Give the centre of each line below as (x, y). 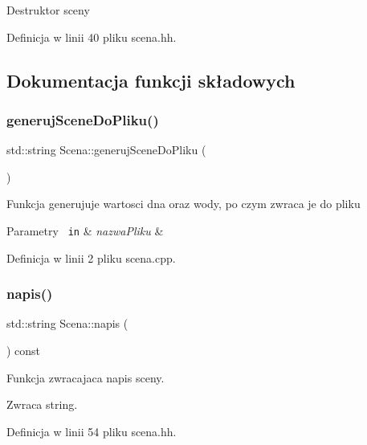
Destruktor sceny (48, 10)
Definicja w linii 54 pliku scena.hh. (92, 431)
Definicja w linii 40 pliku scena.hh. (92, 37)
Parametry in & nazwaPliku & (85, 230)
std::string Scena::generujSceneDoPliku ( (106, 150)
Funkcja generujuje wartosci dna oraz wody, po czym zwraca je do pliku (183, 204)
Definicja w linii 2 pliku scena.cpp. (91, 257)
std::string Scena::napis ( (67, 323)
